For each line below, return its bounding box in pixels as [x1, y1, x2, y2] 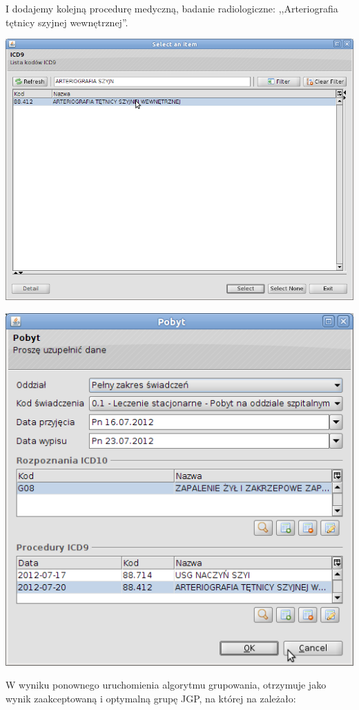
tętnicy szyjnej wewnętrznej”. [6, 15, 128, 29]
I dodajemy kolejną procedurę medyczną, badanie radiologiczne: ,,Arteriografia [6, 1, 338, 15]
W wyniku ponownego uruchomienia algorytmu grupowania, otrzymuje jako [6, 678, 327, 692]
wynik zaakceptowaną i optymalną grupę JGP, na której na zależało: [6, 691, 296, 705]
